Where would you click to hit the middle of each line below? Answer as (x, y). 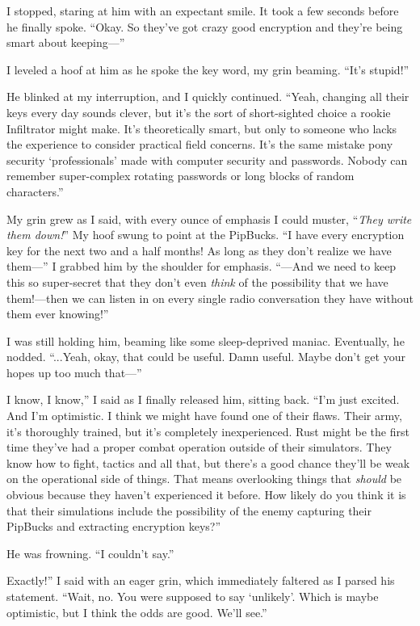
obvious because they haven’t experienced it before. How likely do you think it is (206, 495)
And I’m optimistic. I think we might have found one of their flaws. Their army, (204, 416)
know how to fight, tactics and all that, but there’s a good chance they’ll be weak (208, 462)
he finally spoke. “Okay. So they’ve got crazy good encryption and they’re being (205, 26)
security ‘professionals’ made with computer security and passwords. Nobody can (207, 160)
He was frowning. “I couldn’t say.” (90, 553)
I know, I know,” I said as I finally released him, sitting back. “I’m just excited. (203, 399)
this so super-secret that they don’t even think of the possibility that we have (197, 281)
